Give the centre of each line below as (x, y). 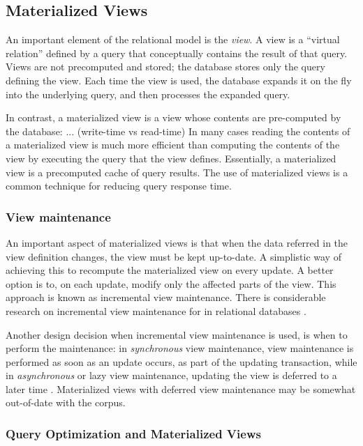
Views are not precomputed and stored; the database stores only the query (165, 67)
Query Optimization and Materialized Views (133, 433)
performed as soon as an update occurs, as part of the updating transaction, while (181, 361)
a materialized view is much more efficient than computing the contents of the (173, 145)
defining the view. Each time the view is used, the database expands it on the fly (179, 80)
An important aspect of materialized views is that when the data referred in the (177, 242)
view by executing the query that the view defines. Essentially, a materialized (171, 158)
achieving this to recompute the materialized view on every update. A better (170, 270)
